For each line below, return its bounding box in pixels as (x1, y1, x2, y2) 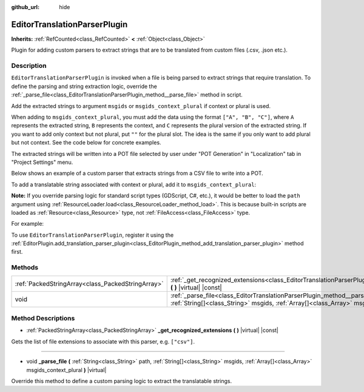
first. (11, 248, 23, 255)
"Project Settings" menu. (11, 158, 73, 166)
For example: (11, 220, 44, 228)
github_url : (11, 4, 39, 10)
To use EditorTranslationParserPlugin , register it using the (11, 231, 174, 238)
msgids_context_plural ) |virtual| (26, 366, 107, 373)
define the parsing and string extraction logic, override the (11, 83, 157, 90)
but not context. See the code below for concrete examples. (11, 139, 161, 146)
